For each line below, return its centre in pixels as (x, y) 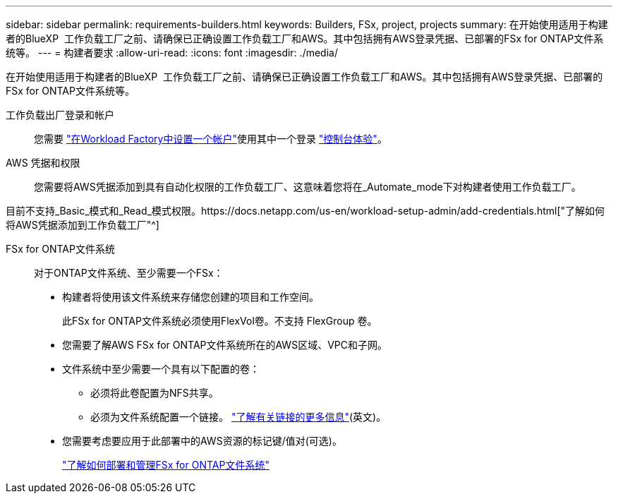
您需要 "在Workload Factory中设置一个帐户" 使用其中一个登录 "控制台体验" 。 (211, 139)
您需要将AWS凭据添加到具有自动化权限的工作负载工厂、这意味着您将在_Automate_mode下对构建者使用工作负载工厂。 (308, 187)
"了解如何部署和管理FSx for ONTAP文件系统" (166, 465)
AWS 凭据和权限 (43, 163)
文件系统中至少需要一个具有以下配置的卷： (161, 369)
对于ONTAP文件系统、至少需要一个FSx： (129, 273)
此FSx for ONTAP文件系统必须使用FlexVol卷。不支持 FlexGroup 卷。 (220, 321)
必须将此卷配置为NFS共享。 (154, 393)
